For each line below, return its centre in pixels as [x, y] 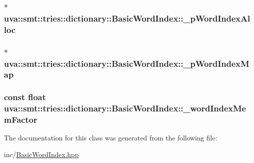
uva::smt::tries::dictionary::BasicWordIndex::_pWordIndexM [127, 63]
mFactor [21, 120]
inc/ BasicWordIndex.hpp [41, 154]
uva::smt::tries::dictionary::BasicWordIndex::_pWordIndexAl [127, 18]
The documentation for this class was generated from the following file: [111, 138]
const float [25, 97]
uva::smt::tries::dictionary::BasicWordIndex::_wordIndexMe [125, 108]
